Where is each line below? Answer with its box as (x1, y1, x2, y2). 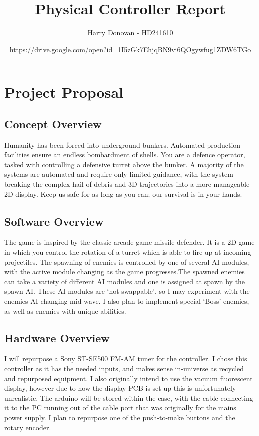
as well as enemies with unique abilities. (4, 305, 126, 316)
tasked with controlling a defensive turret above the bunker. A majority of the (4, 159, 244, 169)
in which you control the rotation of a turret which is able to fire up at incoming (4, 247, 251, 257)
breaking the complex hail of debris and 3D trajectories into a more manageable (4, 179, 250, 189)
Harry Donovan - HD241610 (87, 27, 173, 38)
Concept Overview (4, 116, 102, 131)
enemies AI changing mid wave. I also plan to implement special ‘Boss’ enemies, (4, 296, 249, 306)
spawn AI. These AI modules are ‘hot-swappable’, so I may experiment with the (4, 286, 250, 296)
